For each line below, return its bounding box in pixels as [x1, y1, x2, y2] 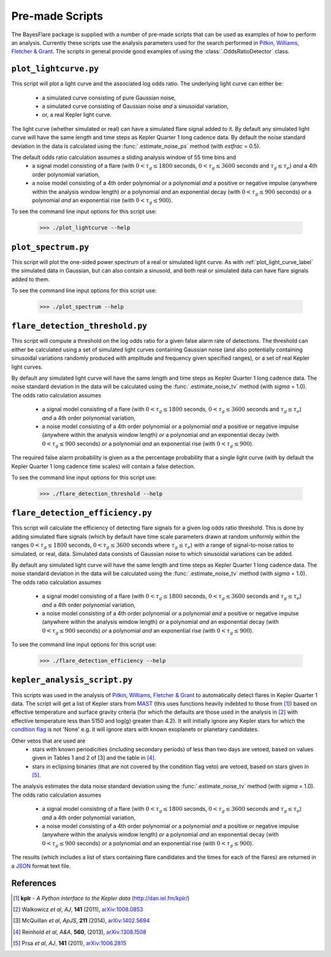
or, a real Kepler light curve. [42, 111, 112, 119]
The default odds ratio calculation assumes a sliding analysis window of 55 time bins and [11, 154, 236, 161]
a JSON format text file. [11, 862, 71, 869]
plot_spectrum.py [11, 242, 89, 252]
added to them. [11, 275, 50, 283]
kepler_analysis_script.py [11, 675, 133, 685]
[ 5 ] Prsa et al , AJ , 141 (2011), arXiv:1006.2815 [13, 940, 127, 947]
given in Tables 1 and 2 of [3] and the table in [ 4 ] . [32, 754, 156, 762]
